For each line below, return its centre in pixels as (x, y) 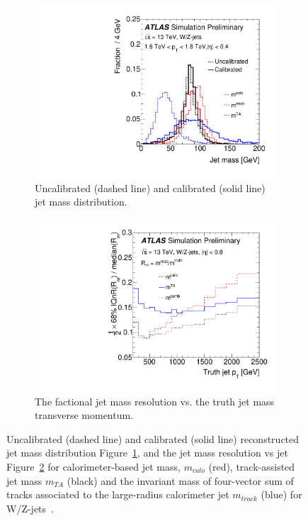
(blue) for (281, 494)
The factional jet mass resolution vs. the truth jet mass (155, 401)
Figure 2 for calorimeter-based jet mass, (93, 466)
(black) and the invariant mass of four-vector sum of (180, 480)
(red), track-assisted (252, 466)
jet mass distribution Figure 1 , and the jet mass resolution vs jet (147, 453)
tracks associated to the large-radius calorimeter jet (118, 494)
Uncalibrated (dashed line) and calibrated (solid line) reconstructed (153, 438)
